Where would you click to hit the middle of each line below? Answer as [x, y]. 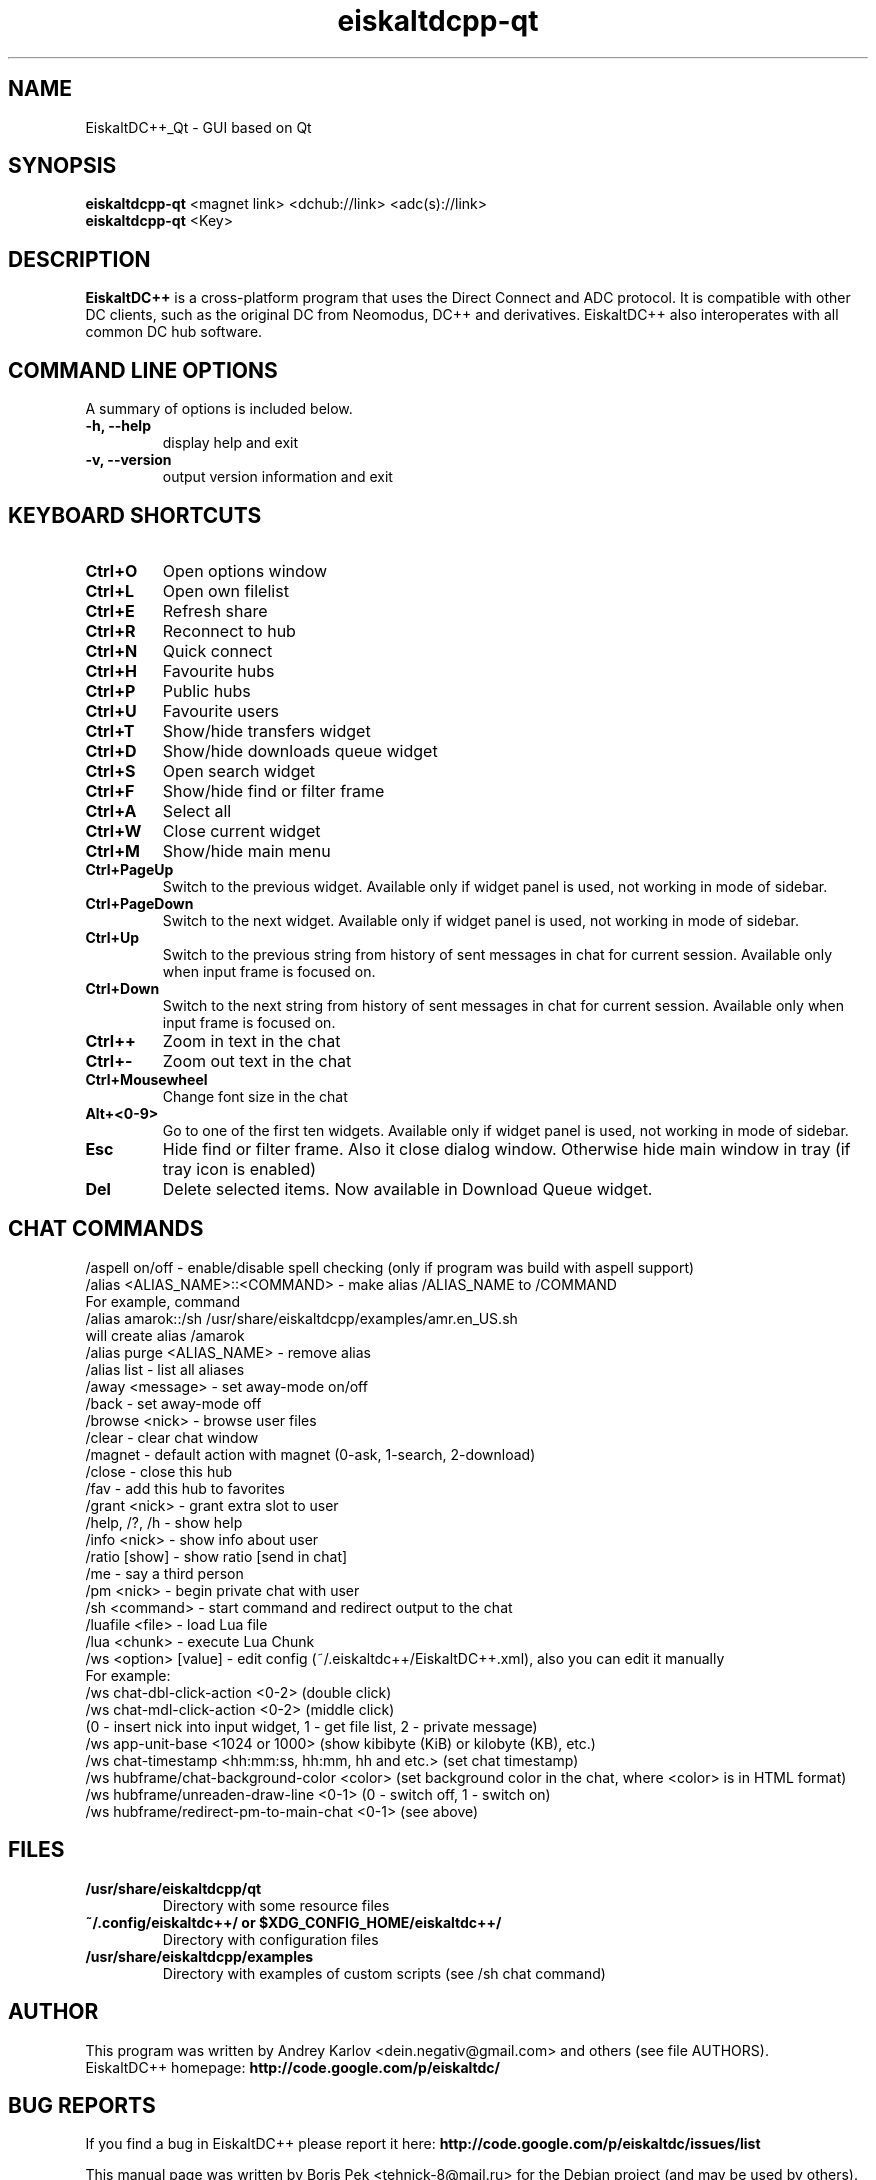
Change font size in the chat [255, 1096]
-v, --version [128, 460]
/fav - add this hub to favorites [185, 1488]
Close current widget [241, 830]
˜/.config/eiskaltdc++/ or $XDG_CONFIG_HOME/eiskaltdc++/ [293, 1922]
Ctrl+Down [122, 988]
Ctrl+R [110, 630]
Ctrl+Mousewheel [146, 1079]
